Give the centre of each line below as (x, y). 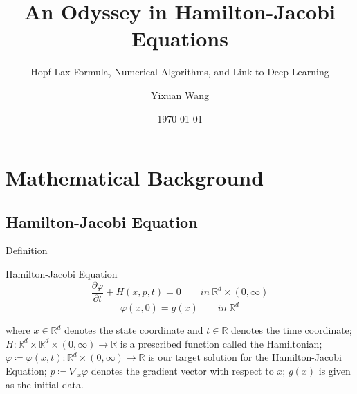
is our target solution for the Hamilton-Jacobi (245, 357)
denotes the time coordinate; (292, 330)
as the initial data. (45, 384)
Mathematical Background (135, 178)
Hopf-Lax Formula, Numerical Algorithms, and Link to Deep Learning (180, 72)
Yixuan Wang (180, 95)
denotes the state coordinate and (134, 330)
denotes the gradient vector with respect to (182, 371)
